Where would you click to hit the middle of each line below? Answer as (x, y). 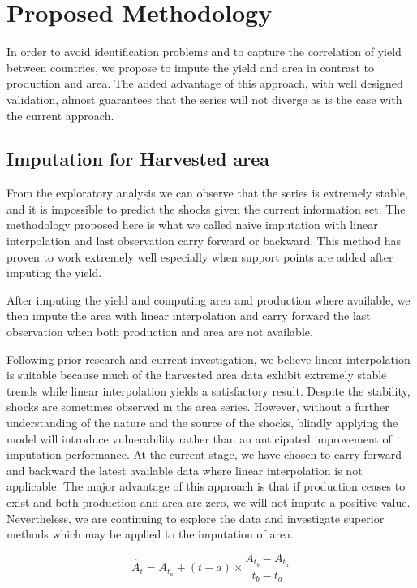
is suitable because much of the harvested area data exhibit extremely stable (197, 375)
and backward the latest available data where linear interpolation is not (185, 470)
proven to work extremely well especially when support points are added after (200, 256)
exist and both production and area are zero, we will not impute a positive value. (208, 502)
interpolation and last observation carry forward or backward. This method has (204, 241)
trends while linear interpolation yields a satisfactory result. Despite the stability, (208, 390)
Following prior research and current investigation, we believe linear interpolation (208, 359)
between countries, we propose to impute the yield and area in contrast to (191, 67)
